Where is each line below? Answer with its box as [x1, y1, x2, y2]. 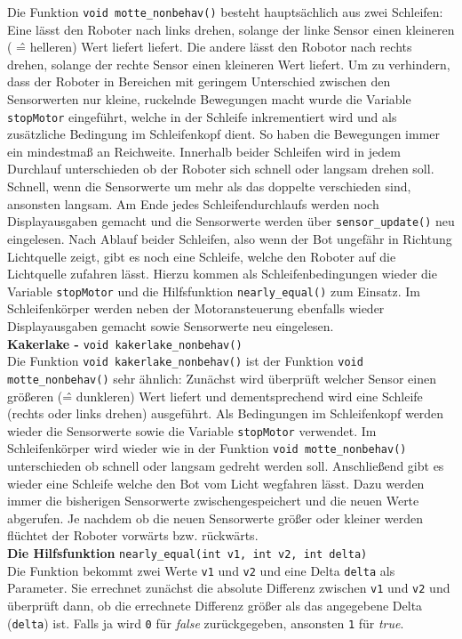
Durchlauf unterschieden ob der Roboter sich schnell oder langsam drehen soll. [7, 159, 434, 178]
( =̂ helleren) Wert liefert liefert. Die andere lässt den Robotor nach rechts [7, 37, 412, 56]
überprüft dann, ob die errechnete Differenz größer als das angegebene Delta [7, 595, 423, 614]
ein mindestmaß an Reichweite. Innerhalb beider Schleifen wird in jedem [7, 142, 401, 160]
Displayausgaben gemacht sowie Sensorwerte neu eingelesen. [7, 316, 334, 335]
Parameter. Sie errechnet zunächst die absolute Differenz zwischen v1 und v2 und [7, 578, 450, 597]
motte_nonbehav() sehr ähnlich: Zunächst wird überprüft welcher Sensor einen [7, 368, 436, 387]
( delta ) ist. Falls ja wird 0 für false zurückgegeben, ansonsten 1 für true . [7, 613, 404, 632]
